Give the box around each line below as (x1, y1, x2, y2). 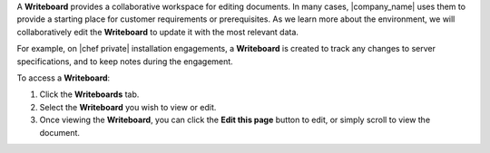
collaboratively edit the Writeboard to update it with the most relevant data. (16, 26, 299, 37)
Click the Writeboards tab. (39, 89, 140, 100)
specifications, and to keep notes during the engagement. (16, 55, 233, 67)
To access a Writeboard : (16, 72, 111, 83)
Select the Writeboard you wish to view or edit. (39, 101, 217, 112)
